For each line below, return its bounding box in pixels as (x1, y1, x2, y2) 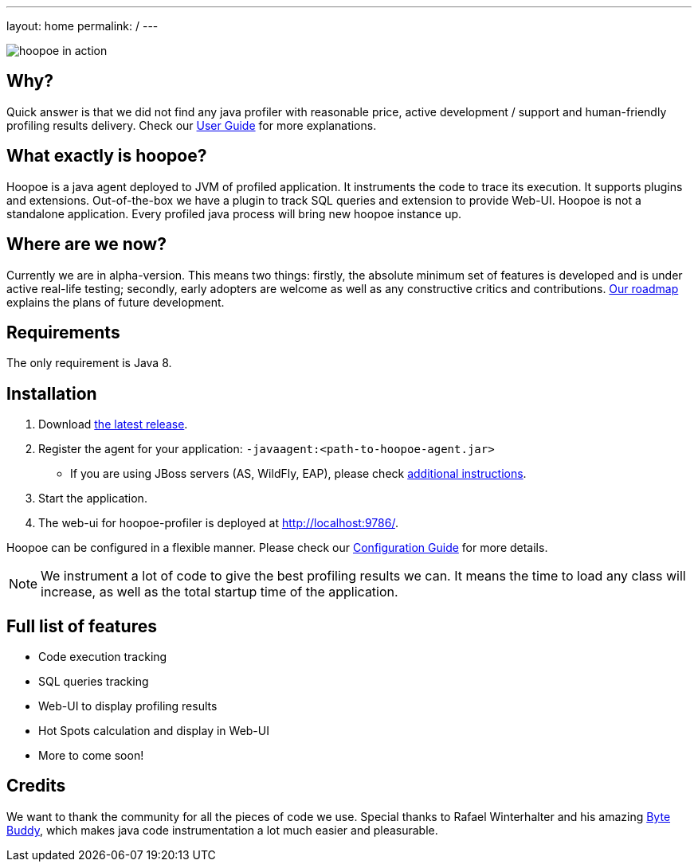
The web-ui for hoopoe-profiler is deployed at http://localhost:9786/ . (38, 516, 398, 530)
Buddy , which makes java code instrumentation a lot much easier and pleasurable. (6, 823, 438, 837)
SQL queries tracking (38, 674, 149, 689)
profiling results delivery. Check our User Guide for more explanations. (6, 118, 377, 132)
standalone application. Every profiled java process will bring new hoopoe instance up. (6, 206, 462, 221)
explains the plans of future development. (6, 295, 225, 309)
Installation (6, 383, 97, 404)
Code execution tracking (38, 650, 167, 664)
